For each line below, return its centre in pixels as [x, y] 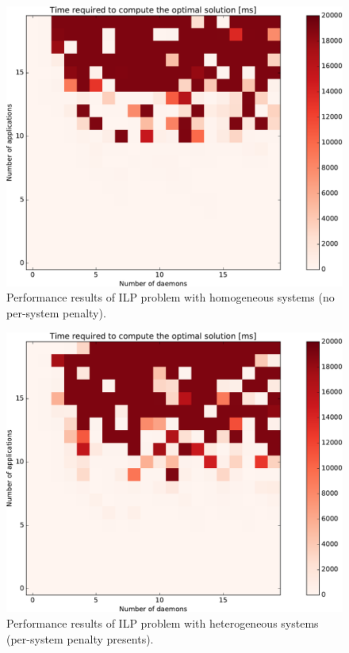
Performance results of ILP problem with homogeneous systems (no [171, 297]
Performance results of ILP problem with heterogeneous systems [163, 622]
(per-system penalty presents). [80, 638]
